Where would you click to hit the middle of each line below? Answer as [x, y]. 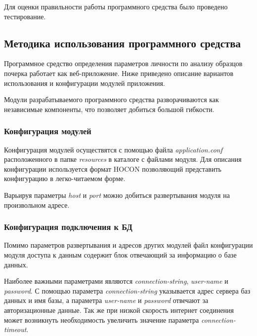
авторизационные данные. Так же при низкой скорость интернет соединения [119, 310]
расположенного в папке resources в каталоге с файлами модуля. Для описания [123, 159]
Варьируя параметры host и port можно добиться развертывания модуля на [117, 195]
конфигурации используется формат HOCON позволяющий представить [113, 168]
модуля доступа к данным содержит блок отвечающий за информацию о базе [120, 254]
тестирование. [25, 16]
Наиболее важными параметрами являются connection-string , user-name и [116, 281]
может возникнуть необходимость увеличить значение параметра [102, 319]
